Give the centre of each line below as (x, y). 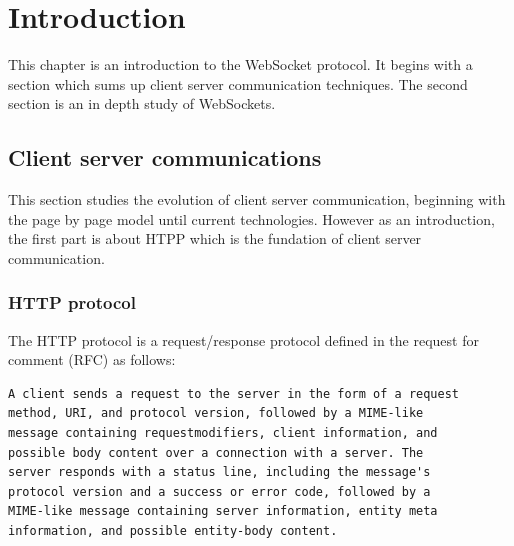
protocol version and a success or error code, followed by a (219, 491)
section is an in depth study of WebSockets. (142, 103)
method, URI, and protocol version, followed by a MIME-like (216, 413)
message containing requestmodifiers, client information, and (223, 433)
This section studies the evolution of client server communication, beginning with (257, 199)
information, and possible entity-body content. (173, 531)
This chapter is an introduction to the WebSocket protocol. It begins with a (240, 64)
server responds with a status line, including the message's (219, 472)
